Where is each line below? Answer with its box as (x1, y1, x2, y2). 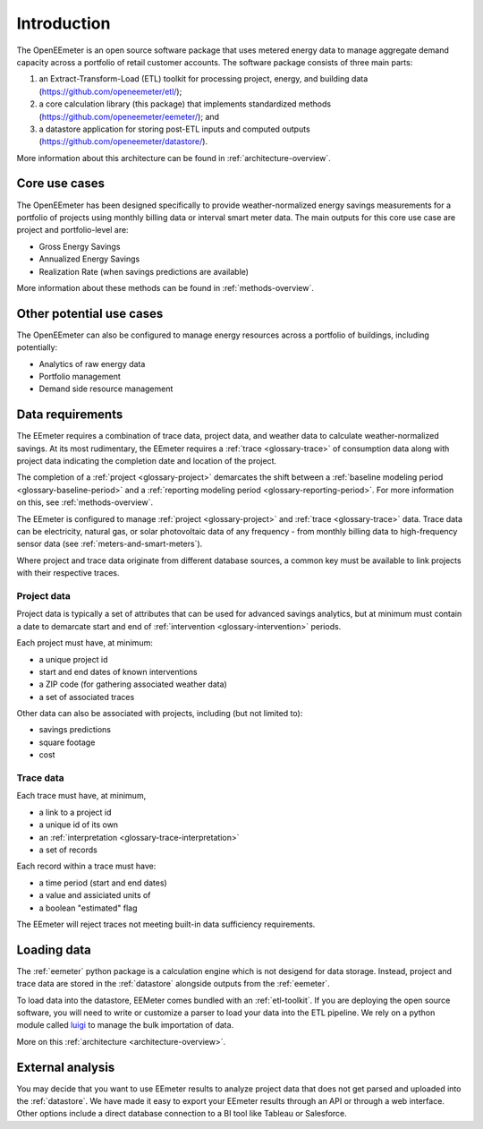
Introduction (16, 13, 111, 33)
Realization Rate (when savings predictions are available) (38, 266, 250, 277)
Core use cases (16, 175, 106, 192)
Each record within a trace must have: (16, 860, 157, 872)
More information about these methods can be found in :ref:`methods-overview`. (16, 282, 315, 293)
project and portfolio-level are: (16, 225, 129, 235)
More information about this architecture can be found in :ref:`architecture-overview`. (16, 152, 331, 163)
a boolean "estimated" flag (38, 902, 138, 913)
